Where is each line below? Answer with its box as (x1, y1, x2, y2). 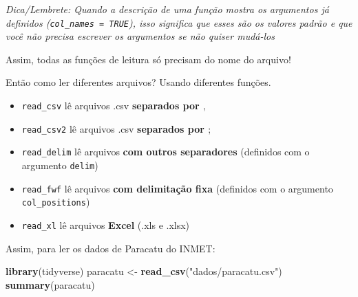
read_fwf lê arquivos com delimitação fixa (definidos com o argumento (21, 181, 333, 195)
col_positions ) (21, 195, 90, 209)
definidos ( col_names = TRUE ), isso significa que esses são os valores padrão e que (6, 15, 352, 30)
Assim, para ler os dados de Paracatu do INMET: (6, 241, 215, 255)
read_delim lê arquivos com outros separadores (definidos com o (21, 144, 310, 159)
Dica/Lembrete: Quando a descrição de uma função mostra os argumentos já (6, 2, 329, 16)
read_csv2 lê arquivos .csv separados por (21, 121, 204, 135)
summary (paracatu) (6, 277, 95, 291)
